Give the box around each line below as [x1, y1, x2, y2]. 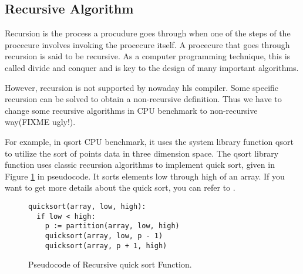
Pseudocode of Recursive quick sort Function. [28, 258, 192, 270]
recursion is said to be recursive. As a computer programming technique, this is [5, 50, 291, 62]
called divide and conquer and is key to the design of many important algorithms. [5, 61, 299, 73]
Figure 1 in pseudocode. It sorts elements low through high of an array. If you [5, 170, 285, 182]
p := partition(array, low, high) [45, 222, 180, 231]
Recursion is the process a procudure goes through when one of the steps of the [5, 27, 291, 39]
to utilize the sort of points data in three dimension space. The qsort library [5, 147, 279, 159]
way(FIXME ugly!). [5, 116, 76, 128]
